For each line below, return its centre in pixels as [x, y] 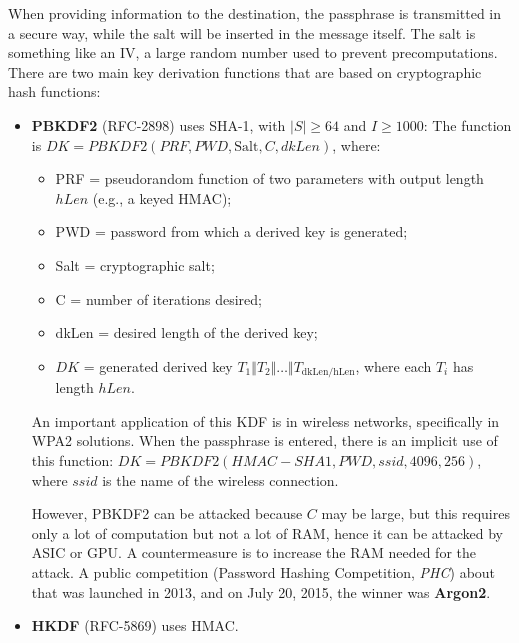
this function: [72, 459]
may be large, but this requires [415, 513]
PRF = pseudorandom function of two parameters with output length [269, 178]
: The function [467, 124]
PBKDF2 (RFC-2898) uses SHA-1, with [158, 124]
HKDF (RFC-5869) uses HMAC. [135, 625]
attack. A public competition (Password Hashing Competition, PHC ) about [263, 571]
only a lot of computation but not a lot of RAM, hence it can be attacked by [267, 532]
